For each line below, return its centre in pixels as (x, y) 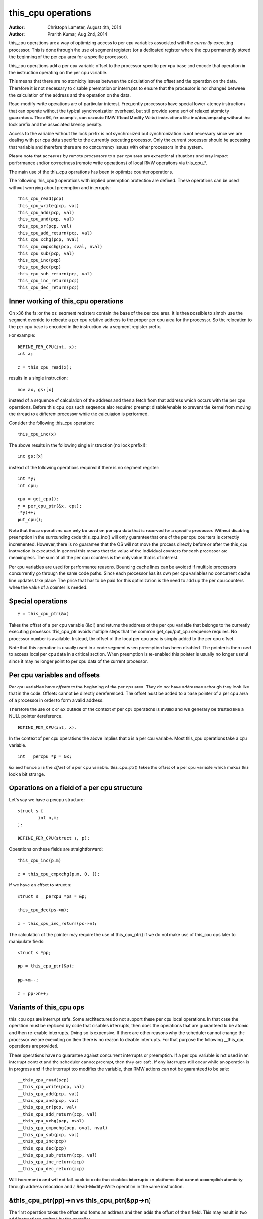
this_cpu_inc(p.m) (40, 860)
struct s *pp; (34, 953)
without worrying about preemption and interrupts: (60, 187)
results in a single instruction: (38, 378)
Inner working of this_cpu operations (66, 302)
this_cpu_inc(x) (37, 434)
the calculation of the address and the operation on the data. (70, 95)
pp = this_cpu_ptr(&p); (46, 966)
